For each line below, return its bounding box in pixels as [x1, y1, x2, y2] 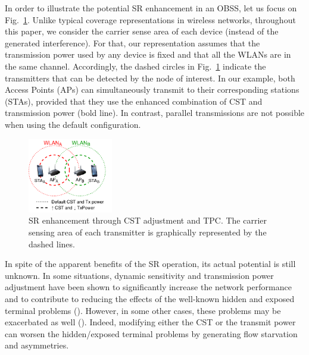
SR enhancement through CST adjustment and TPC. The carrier [29, 214, 267, 227]
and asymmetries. [5, 339, 69, 351]
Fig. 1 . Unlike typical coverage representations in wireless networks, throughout [5, 13, 296, 26]
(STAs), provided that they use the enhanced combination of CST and [5, 95, 263, 107]
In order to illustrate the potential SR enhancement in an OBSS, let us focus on [5, 2, 297, 14]
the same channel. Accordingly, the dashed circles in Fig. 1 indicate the [5, 59, 266, 72]
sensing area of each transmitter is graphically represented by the [29, 226, 267, 238]
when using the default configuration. [5, 118, 141, 130]
